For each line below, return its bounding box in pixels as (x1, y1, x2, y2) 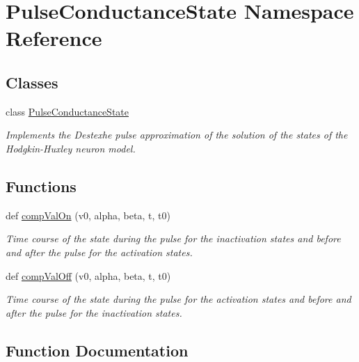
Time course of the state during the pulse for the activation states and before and (6, 292, 351, 306)
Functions (6, 175, 77, 196)
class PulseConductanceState (6, 104, 129, 118)
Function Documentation (6, 339, 189, 361)
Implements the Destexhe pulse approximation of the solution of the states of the (6, 127, 348, 142)
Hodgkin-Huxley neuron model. (6, 141, 136, 155)
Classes (6, 71, 58, 93)
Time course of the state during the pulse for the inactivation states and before (6, 231, 341, 246)
